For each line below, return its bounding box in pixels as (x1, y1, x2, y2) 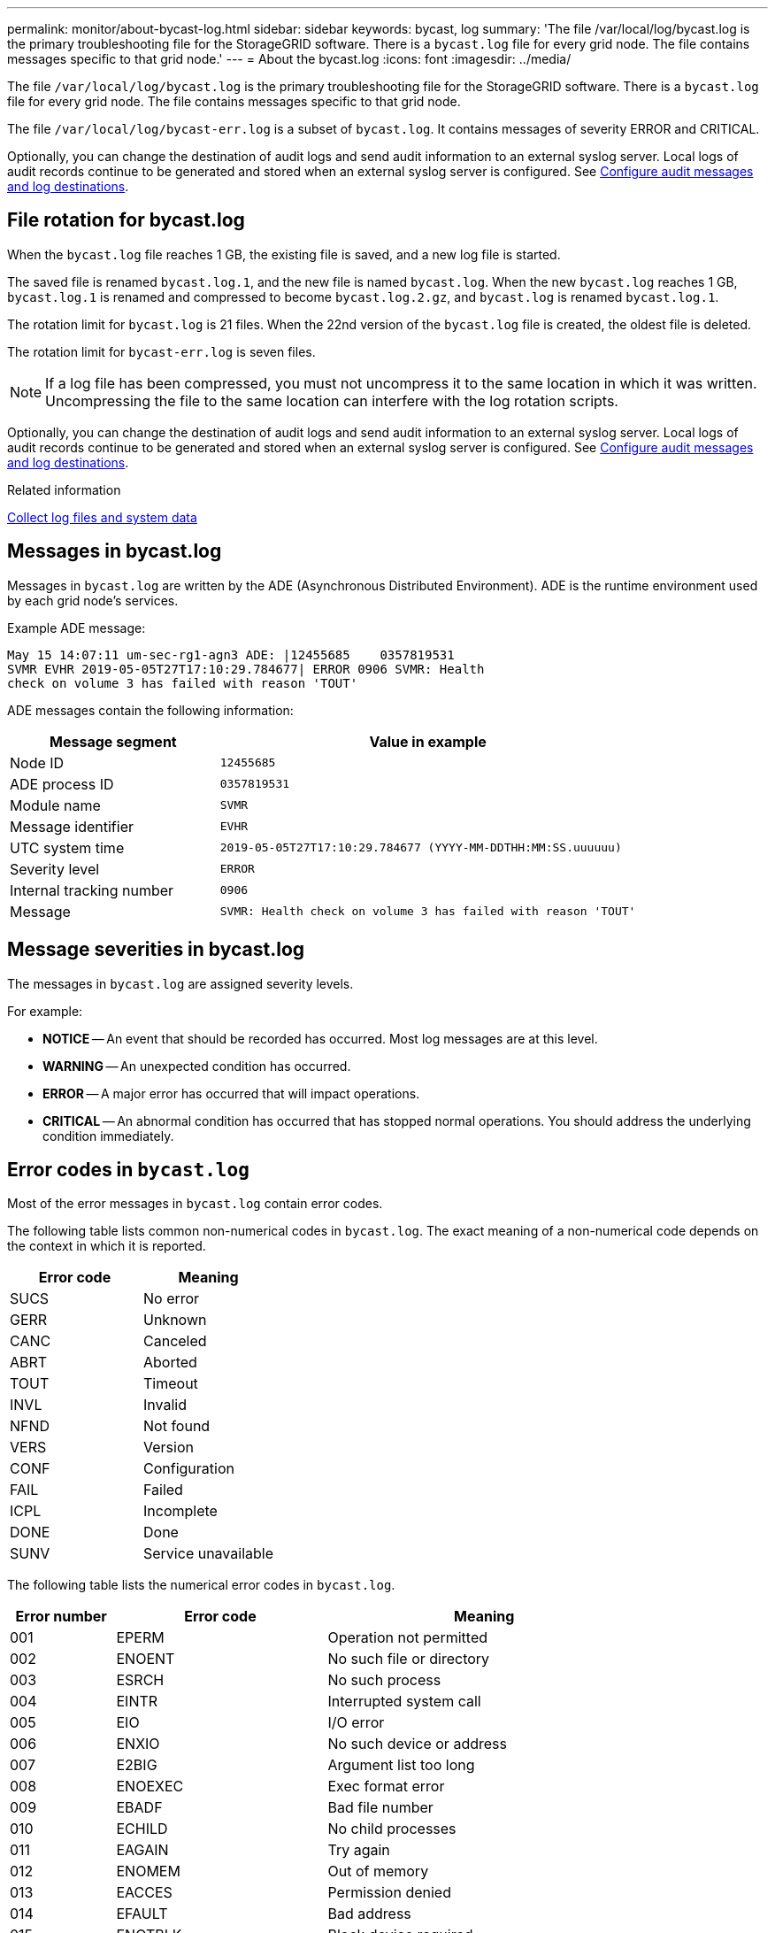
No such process (327, 1671, 441, 1690)
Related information (7, 481, 121, 497)
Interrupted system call (327, 1692, 481, 1711)
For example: (7, 1003, 83, 1019)
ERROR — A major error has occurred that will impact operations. (42, 1085, 420, 1101)
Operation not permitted (327, 1629, 487, 1647)
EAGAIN (116, 1841, 169, 1860)
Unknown (143, 1311, 207, 1329)
